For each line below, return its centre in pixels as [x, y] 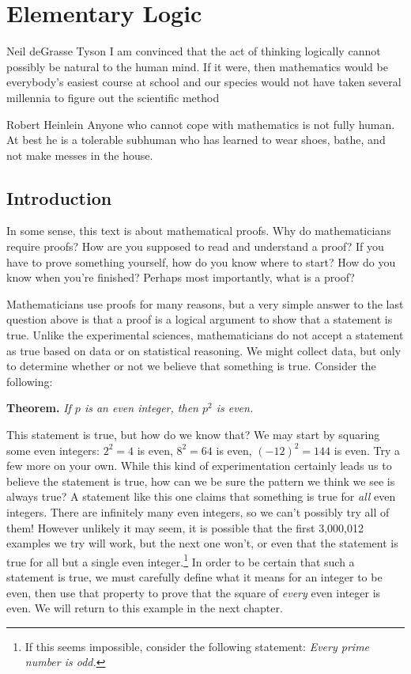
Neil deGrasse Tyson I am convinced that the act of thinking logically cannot [194, 51]
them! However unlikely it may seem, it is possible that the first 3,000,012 [185, 527]
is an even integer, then [141, 408]
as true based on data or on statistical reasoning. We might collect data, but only [204, 350]
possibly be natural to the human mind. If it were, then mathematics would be [197, 66]
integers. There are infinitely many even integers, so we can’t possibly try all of [198, 511]
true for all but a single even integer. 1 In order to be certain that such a [181, 560]
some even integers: [53, 450]
